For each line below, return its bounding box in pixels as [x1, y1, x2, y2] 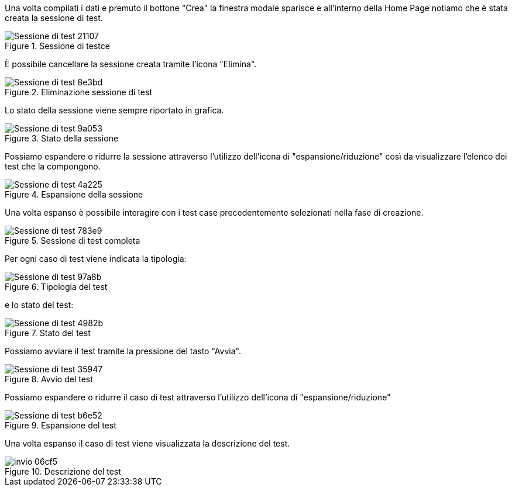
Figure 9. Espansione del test [5, 420, 116, 430]
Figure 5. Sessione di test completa [5, 236, 140, 245]
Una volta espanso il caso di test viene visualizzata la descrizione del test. [5, 438, 290, 448]
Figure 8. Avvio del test [5, 374, 93, 384]
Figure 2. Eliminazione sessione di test [5, 87, 152, 97]
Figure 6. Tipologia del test [5, 282, 108, 292]
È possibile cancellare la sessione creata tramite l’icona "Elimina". [5, 59, 257, 69]
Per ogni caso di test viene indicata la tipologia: [5, 254, 187, 264]
